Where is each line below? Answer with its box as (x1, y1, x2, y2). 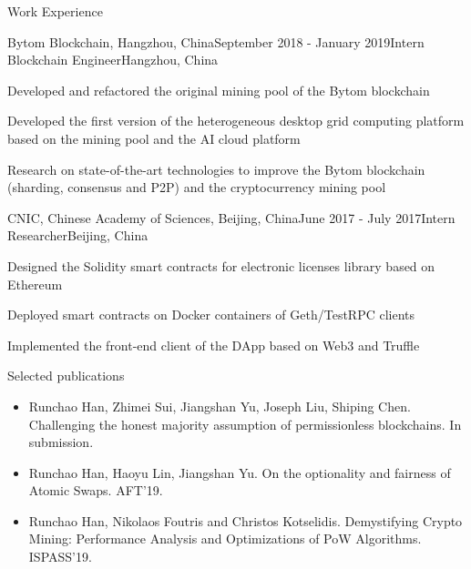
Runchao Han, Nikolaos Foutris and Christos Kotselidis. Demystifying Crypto (28, 511, 463, 530)
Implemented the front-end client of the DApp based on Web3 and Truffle (7, 335, 420, 354)
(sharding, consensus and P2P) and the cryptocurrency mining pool (7, 178, 386, 197)
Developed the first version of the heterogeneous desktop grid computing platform (7, 111, 465, 130)
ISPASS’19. (28, 547, 92, 566)
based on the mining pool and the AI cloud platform (7, 128, 301, 147)
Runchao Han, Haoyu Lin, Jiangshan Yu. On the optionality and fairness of (28, 462, 451, 482)
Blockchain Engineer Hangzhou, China (7, 50, 219, 69)
